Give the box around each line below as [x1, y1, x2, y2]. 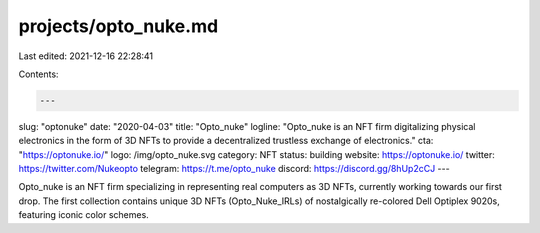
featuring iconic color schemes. [18, 209, 149, 221]
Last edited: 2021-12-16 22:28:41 [18, 50, 154, 62]
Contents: [18, 68, 59, 80]
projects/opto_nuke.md [18, 15, 219, 37]
